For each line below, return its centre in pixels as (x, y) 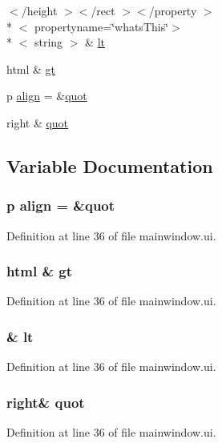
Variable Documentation (110, 165)
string (48, 42)
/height (39, 10)
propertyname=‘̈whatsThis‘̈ (101, 26)
